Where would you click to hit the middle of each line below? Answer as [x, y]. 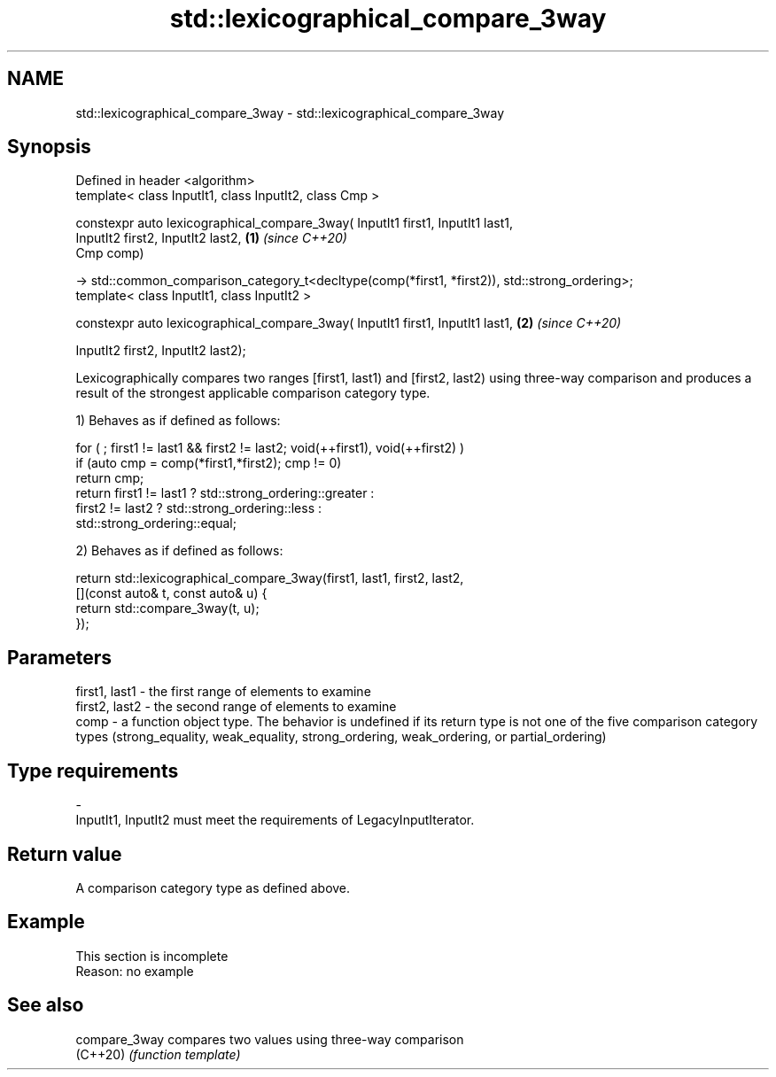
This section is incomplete [152, 956]
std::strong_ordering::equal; [156, 523]
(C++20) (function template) [158, 1054]
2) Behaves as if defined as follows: [179, 551]
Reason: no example [135, 971]
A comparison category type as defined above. [213, 887]
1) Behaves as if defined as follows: [178, 421]
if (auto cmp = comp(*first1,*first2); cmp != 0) [209, 463]
